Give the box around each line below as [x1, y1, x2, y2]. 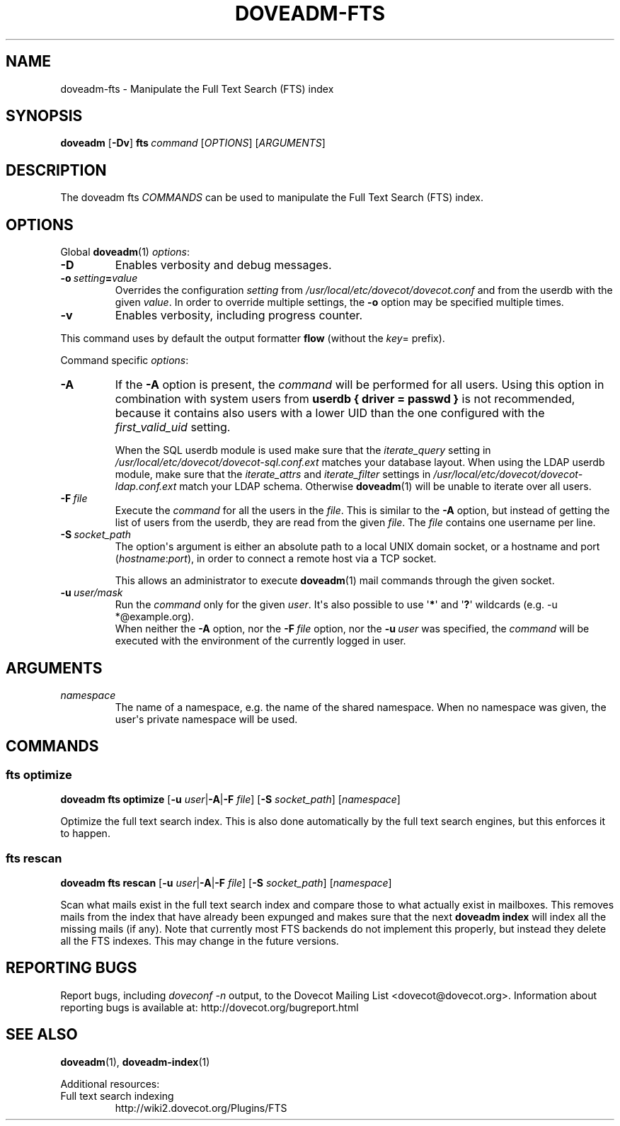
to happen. [60, 827, 110, 840]
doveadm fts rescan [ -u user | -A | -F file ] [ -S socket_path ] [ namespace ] [60, 876, 392, 889]
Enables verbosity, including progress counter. [115, 308, 363, 323]
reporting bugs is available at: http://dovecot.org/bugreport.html [60, 1001, 359, 1013]
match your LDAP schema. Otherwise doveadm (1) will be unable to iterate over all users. [179, 480, 592, 493]
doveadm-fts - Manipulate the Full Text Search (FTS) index [60, 82, 334, 95]
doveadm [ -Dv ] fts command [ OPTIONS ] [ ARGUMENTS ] [60, 137, 326, 149]
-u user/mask [60, 586, 123, 599]
